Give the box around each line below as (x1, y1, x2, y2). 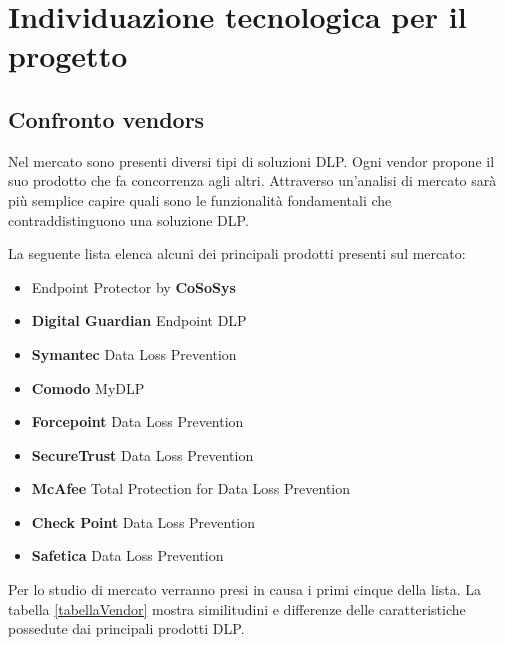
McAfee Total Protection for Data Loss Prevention (31, 478, 351, 499)
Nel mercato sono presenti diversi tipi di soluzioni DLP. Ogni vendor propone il (8, 150, 495, 171)
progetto (8, 35, 128, 76)
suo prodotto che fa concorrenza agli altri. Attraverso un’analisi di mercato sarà (8, 170, 497, 191)
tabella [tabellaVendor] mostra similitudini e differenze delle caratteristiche (8, 598, 466, 619)
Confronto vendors (8, 103, 205, 134)
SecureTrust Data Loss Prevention (31, 444, 254, 465)
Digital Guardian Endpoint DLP (31, 310, 247, 331)
